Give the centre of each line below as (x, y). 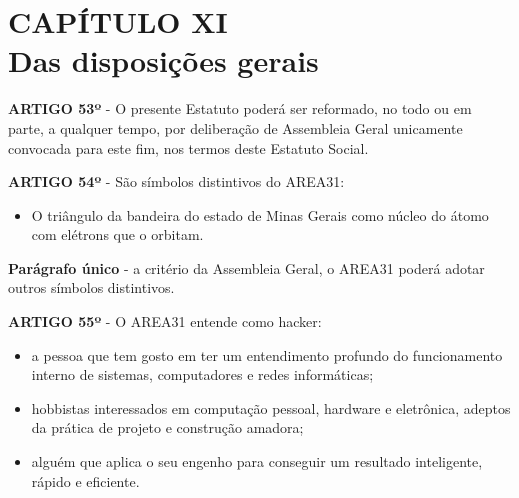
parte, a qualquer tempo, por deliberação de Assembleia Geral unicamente (235, 127)
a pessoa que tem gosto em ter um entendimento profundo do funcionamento (267, 354)
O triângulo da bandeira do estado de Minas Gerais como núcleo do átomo (260, 214)
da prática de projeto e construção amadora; (167, 427)
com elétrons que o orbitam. (117, 234)
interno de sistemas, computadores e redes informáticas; (202, 374)
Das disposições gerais (163, 60)
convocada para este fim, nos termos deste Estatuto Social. (188, 147)
